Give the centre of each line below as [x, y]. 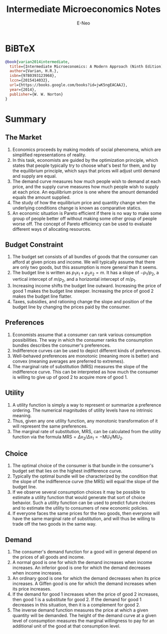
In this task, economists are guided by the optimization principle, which [85, 160]
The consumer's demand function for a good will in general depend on [85, 552]
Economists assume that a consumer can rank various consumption [82, 334]
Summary [26, 119]
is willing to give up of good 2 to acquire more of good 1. [70, 377]
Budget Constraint [34, 245]
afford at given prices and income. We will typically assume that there [84, 262]
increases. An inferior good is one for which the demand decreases [81, 568]
